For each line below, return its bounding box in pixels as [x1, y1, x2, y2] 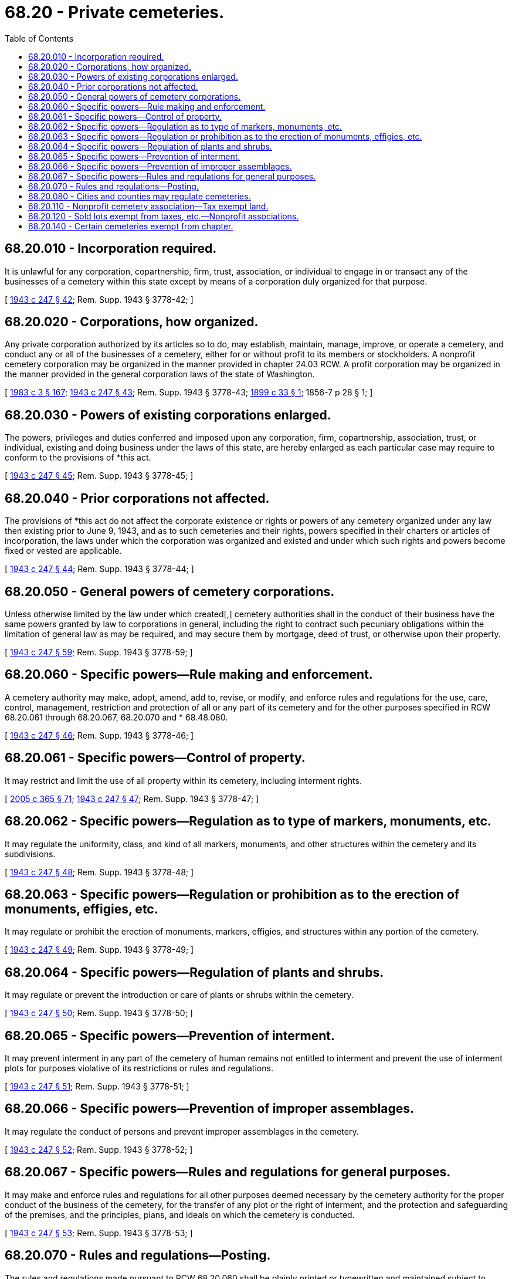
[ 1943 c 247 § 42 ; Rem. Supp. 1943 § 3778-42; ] [5, 294, 194, 304]
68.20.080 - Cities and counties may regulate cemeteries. [28, 191, 251, 201]
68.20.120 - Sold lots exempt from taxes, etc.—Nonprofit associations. [28, 211, 299, 221]
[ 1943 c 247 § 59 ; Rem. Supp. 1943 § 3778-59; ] [5, 647, 193, 657]
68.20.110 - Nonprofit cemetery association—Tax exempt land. [28, 201, 269, 211]
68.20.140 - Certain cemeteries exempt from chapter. [28, 221, 233, 231]
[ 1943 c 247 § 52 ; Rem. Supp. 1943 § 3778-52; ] [5, 1144, 193, 1155]
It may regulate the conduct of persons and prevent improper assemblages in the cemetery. [5, 1126, 359, 1136]
